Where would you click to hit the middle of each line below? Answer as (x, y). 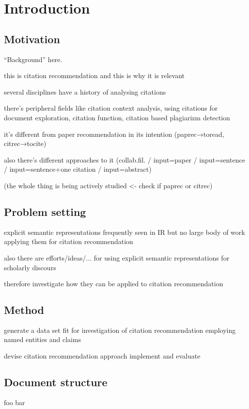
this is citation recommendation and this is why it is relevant (94, 75)
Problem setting (45, 211)
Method (24, 310)
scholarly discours (30, 267)
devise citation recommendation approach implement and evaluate (102, 356)
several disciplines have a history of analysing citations (85, 91)
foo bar (15, 402)
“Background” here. (33, 59)
